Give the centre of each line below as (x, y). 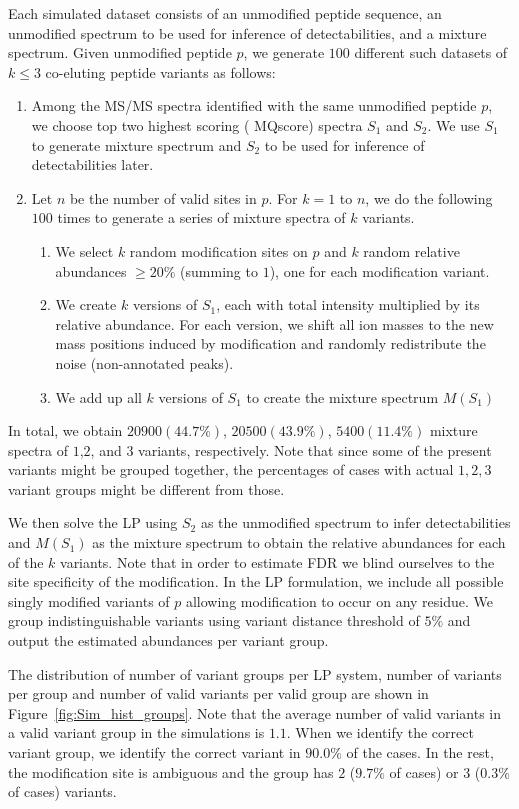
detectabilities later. (92, 164)
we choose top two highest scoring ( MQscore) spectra (197, 124)
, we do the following (429, 197)
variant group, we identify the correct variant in (154, 752)
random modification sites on (218, 250)
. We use (453, 124)
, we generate (284, 52)
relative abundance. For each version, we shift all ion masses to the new (274, 323)
